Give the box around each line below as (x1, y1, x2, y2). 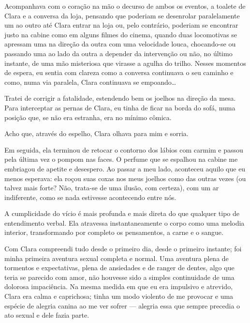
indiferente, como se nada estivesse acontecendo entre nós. (4, 192, 176, 202)
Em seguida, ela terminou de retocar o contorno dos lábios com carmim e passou (4, 144, 243, 154)
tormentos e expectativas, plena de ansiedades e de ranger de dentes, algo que (4, 262, 235, 273)
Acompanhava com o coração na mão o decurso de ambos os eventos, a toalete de (4, 1, 246, 11)
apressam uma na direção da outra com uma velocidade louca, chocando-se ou (4, 39, 236, 49)
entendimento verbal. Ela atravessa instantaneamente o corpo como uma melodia (4, 217, 245, 228)
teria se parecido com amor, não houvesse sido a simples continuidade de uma (4, 272, 235, 282)
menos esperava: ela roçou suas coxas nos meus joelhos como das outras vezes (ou (4, 173, 246, 183)
